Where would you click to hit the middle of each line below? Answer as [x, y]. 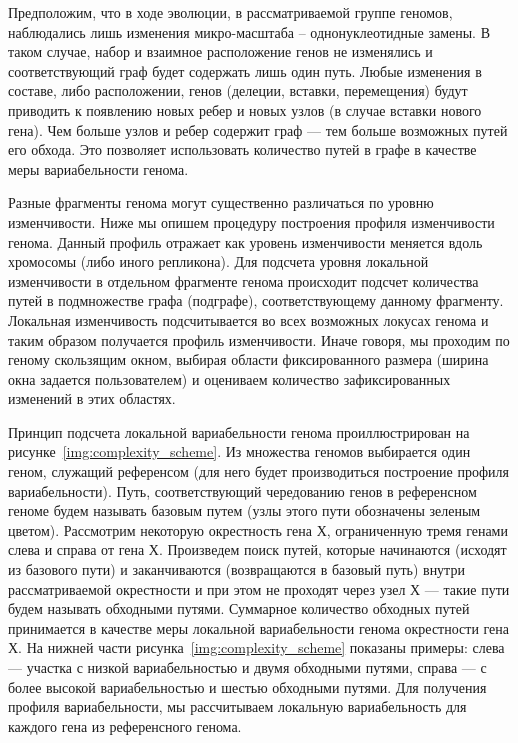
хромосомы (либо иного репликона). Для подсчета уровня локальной [218, 261]
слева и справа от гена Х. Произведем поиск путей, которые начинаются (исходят [257, 549]
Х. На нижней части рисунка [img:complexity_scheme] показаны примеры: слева [256, 647]
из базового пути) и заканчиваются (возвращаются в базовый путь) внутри [236, 569]
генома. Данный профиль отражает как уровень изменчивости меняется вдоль [245, 241]
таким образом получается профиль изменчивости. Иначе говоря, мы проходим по [259, 339]
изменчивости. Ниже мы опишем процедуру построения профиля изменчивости [251, 221]
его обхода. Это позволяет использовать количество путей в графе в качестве [242, 149]
